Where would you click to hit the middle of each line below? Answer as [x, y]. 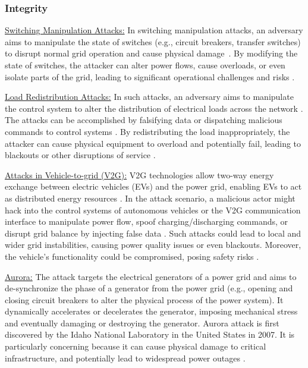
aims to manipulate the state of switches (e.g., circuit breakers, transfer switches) [153, 41]
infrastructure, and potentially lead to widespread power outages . [125, 358]
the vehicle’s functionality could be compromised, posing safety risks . [132, 256]
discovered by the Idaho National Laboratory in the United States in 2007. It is [150, 334]
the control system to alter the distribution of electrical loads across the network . [154, 108]
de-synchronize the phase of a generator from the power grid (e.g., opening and [149, 288]
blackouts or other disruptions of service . [80, 155]
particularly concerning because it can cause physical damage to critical [136, 346]
